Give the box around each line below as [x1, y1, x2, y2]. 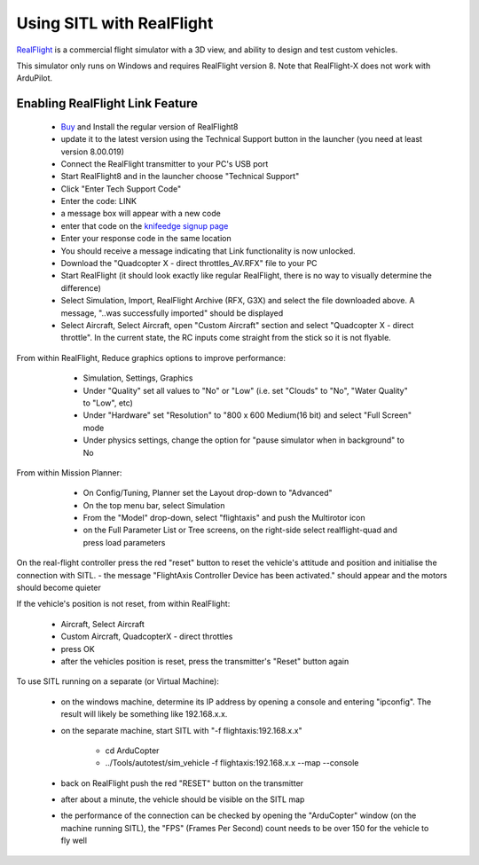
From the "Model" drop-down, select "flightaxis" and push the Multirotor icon [82, 513, 365, 523]
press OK [60, 643, 95, 654]
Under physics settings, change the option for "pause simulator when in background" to [82, 435, 405, 445]
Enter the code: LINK [60, 196, 137, 207]
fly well [60, 835, 88, 846]
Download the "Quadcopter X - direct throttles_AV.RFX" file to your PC [60, 258, 318, 269]
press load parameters [82, 537, 166, 547]
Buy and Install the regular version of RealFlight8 [60, 121, 239, 132]
